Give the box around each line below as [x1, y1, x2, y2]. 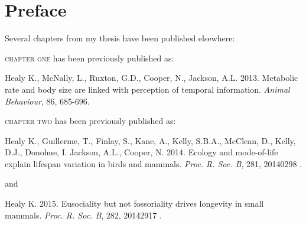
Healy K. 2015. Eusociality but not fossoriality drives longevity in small [5, 197, 264, 210]
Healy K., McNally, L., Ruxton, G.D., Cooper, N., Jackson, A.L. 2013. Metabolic [5, 71, 298, 84]
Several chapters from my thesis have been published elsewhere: [5, 32, 235, 44]
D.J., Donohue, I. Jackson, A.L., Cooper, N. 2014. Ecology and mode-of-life [5, 146, 278, 158]
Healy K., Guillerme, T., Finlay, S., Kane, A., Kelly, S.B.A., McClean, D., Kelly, [5, 134, 296, 146]
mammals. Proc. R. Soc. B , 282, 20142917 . [5, 208, 162, 221]
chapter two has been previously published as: [5, 115, 176, 127]
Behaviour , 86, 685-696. [5, 94, 90, 107]
